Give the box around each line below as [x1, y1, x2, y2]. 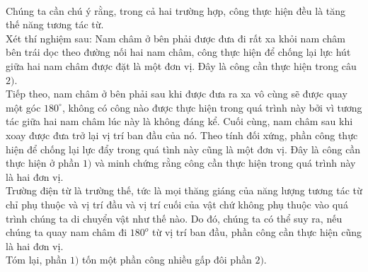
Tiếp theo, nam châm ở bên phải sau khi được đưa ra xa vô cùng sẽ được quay [6, 86, 347, 101]
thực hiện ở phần [6, 155, 80, 170]
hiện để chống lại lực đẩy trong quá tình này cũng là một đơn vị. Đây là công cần [6, 141, 361, 156]
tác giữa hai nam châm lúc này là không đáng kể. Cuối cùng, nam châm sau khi [6, 114, 353, 129]
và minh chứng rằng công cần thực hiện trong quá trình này [95, 155, 356, 170]
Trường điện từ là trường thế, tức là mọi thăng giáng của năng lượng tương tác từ [6, 183, 362, 198]
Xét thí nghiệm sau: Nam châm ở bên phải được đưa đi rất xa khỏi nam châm [6, 30, 346, 45]
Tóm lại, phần [6, 252, 67, 267]
